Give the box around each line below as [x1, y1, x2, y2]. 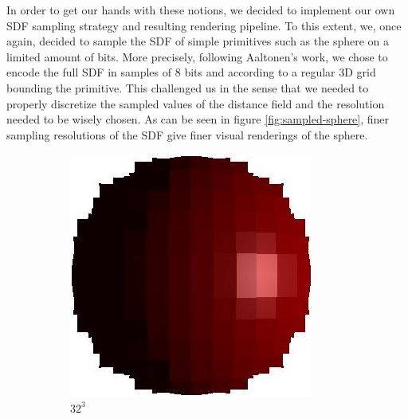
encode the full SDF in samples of [6, 64, 172, 80]
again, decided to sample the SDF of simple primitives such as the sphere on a [6, 33, 390, 49]
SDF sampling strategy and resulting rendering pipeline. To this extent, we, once [6, 17, 402, 33]
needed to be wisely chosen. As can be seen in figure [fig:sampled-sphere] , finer [6, 111, 390, 127]
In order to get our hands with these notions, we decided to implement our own [6, 2, 395, 18]
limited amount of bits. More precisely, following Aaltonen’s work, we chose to [6, 48, 388, 65]
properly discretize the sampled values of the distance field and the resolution [6, 95, 385, 112]
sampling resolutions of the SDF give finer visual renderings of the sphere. [6, 126, 368, 143]
